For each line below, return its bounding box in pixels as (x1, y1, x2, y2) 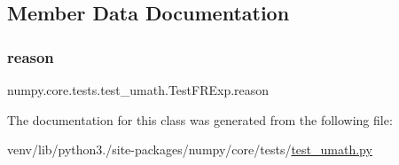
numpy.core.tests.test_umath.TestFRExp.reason (7, 81, 270, 98)
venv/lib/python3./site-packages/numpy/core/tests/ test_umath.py (7, 140, 372, 159)
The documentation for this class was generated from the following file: (7, 110, 393, 129)
